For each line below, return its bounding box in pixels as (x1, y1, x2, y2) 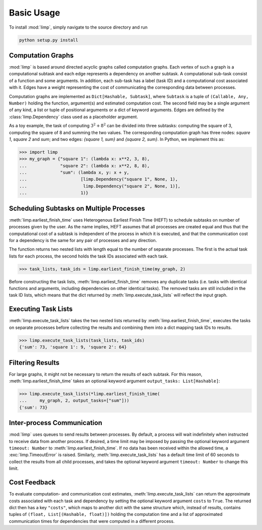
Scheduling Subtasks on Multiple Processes (9, 204, 145, 212)
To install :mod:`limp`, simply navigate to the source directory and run (9, 24, 148, 30)
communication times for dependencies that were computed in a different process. (9, 518, 175, 524)
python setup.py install (19, 37, 79, 43)
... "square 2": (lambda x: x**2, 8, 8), (19, 163, 150, 169)
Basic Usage (9, 7, 60, 18)
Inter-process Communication (9, 419, 102, 427)
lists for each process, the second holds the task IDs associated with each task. (9, 253, 168, 259)
